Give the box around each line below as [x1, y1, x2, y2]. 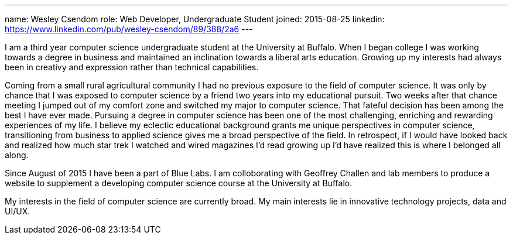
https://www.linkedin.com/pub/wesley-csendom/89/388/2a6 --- [5, 24, 253, 34]
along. [5, 150, 29, 160]
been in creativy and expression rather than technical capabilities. [5, 62, 259, 72]
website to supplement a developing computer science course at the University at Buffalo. [5, 178, 353, 188]
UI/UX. [5, 206, 30, 216]
